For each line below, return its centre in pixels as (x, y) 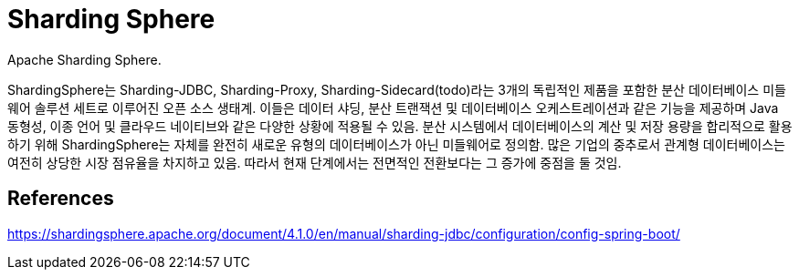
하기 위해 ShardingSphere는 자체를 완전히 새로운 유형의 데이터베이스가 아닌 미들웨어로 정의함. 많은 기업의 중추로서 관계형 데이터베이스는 (396, 144)
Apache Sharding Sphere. (84, 59)
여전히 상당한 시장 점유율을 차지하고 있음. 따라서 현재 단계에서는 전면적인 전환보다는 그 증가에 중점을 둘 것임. (315, 162)
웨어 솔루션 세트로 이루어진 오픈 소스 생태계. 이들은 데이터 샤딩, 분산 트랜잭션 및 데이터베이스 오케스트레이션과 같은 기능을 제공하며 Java (393, 108)
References (61, 199)
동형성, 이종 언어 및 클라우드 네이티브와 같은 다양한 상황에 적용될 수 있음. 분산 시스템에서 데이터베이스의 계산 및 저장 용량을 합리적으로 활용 (400, 126)
